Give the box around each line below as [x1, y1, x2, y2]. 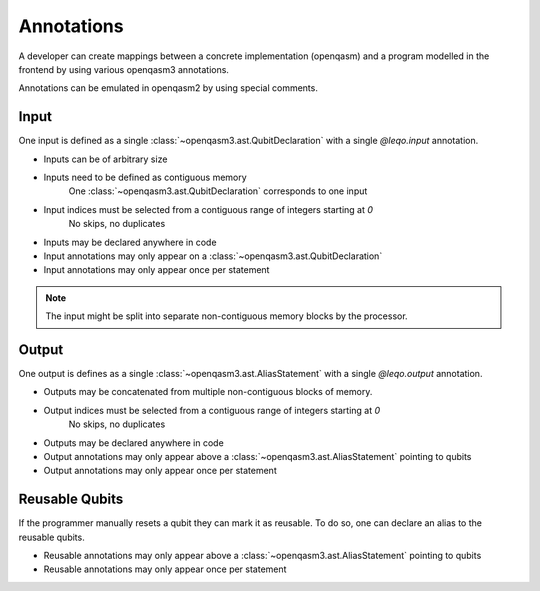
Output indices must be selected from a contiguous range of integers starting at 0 [43, 404, 381, 416]
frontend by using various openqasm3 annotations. [18, 63, 230, 75]
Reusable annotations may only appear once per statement [43, 563, 287, 575]
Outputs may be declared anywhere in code [43, 436, 224, 449]
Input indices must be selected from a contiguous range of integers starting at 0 [43, 203, 374, 215]
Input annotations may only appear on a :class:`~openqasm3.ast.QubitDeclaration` [43, 250, 383, 262]
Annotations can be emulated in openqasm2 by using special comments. [18, 82, 319, 94]
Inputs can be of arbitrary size [43, 153, 168, 165]
